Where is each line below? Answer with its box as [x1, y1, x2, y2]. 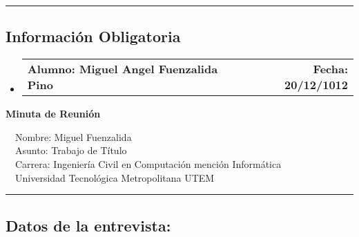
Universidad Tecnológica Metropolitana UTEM [14, 170, 215, 184]
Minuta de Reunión [6, 106, 101, 121]
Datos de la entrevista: [6, 214, 171, 236]
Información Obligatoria [6, 26, 181, 47]
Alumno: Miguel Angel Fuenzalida [27, 61, 218, 77]
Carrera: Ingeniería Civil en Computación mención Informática [14, 156, 282, 171]
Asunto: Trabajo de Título [14, 143, 127, 158]
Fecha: [313, 61, 348, 77]
